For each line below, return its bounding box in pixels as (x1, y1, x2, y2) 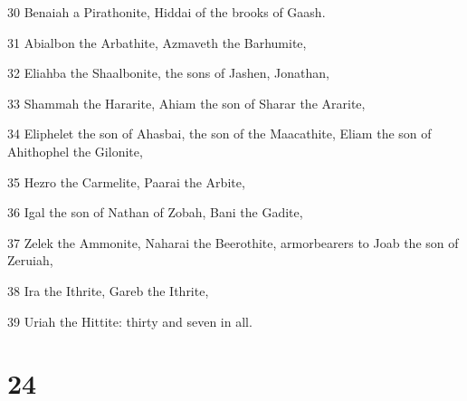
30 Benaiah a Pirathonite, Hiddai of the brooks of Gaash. (7, 3, 326, 21)
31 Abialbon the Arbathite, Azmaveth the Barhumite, (7, 33, 307, 52)
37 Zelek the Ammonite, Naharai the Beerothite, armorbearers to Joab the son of (7, 233, 459, 252)
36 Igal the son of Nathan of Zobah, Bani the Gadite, (7, 203, 303, 222)
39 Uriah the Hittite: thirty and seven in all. (7, 311, 253, 330)
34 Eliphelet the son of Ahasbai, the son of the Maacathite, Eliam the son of (7, 124, 432, 143)
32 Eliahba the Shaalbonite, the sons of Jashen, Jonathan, (7, 63, 329, 82)
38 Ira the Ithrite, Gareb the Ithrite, (7, 281, 209, 300)
